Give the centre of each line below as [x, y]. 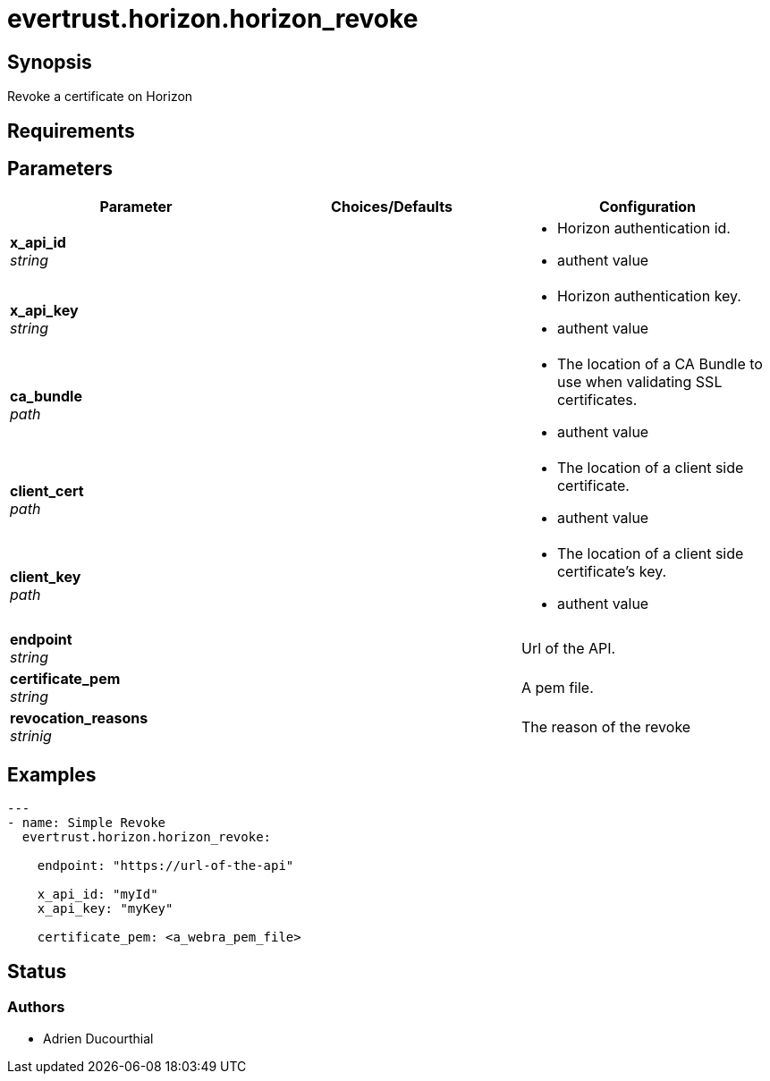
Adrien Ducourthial [98, 1038]
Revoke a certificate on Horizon [100, 97]
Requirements [71, 131]
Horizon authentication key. [649, 296]
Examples [52, 774]
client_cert [47, 491]
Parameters [60, 169]
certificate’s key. [612, 572]
